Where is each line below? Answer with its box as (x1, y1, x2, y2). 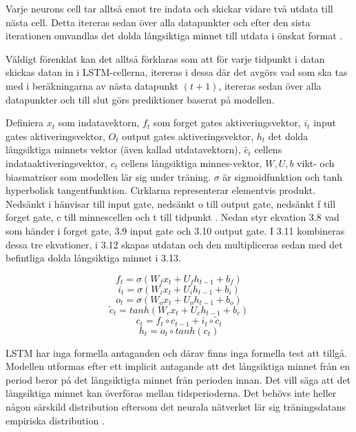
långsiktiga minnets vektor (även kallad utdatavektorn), (6, 142, 241, 157)
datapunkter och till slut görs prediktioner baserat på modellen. (6, 92, 275, 106)
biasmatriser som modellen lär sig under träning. (6, 169, 211, 184)
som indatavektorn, (58, 115, 140, 130)
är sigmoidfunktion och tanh (222, 169, 342, 184)
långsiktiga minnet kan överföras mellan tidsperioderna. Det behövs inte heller (6, 386, 337, 400)
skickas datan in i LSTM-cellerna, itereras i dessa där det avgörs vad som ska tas (6, 65, 348, 79)
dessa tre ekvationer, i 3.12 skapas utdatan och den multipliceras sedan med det (6, 237, 343, 251)
